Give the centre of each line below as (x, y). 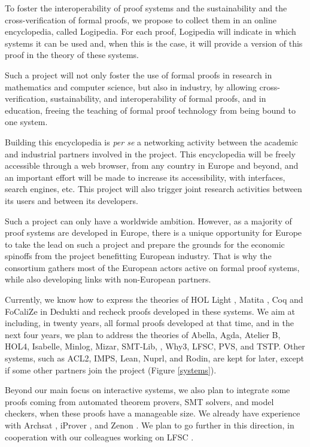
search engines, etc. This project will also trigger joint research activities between (154, 189)
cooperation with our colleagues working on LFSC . (99, 437)
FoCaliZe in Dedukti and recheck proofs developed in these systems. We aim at (150, 311)
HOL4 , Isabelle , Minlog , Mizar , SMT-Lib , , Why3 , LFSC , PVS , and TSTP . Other (155, 346)
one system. (26, 122)
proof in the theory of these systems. (72, 55)
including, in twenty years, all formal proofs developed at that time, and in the (149, 323)
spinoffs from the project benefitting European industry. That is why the (138, 256)
